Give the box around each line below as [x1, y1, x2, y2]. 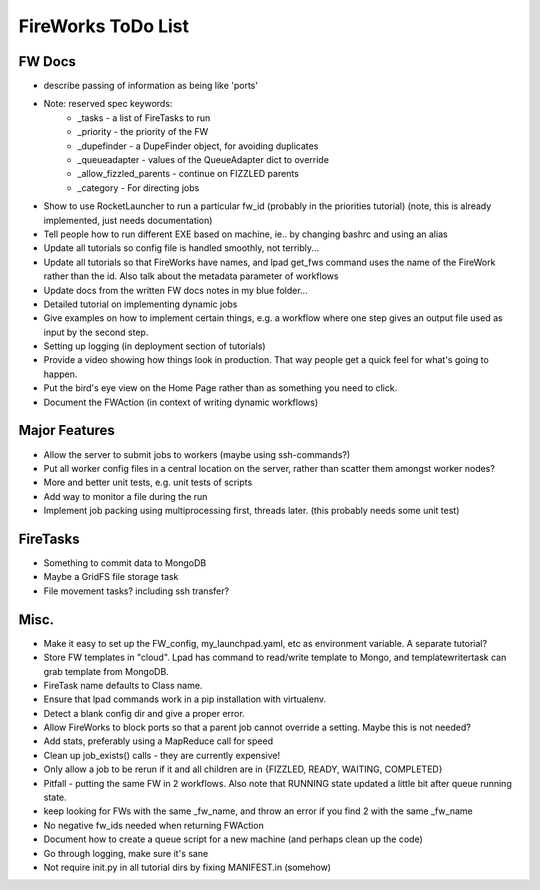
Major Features [18, 422, 115, 439]
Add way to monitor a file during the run [43, 490, 208, 502]
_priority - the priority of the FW [77, 126, 209, 138]
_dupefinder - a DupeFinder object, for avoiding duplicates [77, 140, 319, 152]
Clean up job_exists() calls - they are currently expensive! [43, 749, 280, 761]
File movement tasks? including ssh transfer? [43, 585, 230, 597]
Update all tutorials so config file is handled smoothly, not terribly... [43, 242, 320, 254]
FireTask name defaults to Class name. [43, 679, 203, 691]
